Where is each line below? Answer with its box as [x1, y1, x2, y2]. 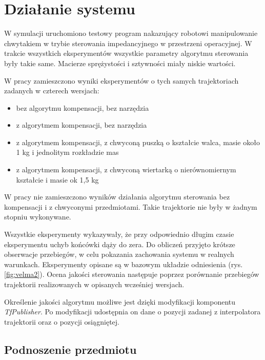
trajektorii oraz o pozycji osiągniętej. [4, 316, 119, 327]
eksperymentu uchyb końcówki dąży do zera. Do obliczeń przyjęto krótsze [4, 238, 235, 249]
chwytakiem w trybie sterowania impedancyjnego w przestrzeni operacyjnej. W [4, 37, 252, 48]
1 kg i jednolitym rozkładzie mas [16, 147, 119, 157]
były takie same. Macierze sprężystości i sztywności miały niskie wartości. [4, 57, 236, 68]
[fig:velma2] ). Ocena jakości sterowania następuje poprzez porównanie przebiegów [4, 269, 259, 279]
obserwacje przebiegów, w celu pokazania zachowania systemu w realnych [4, 249, 234, 259]
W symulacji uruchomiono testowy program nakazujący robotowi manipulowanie [4, 28, 258, 38]
